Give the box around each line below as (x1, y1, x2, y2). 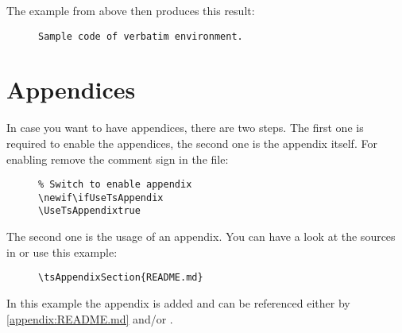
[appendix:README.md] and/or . (6, 310, 173, 327)
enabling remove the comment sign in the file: (6, 150, 229, 167)
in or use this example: (6, 243, 118, 260)
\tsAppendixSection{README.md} (38, 272, 203, 284)
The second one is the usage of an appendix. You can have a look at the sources (6, 228, 396, 245)
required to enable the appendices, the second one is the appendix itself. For (6, 134, 377, 151)
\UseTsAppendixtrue (38, 205, 141, 217)
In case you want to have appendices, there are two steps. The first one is (6, 119, 364, 136)
